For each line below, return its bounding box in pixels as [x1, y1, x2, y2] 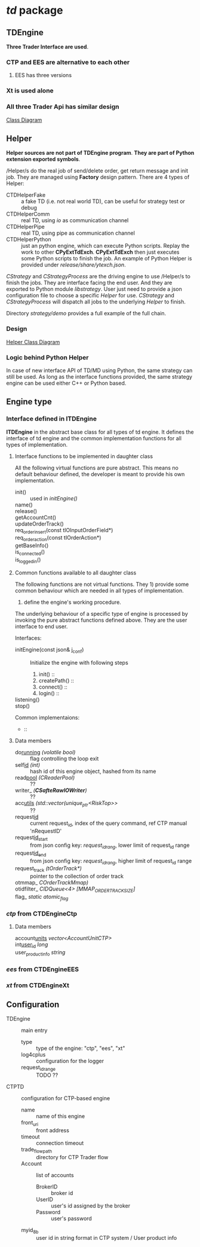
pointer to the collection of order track [29, 873, 124, 880]
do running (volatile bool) [14, 748, 76, 755]
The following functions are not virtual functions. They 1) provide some [14, 580, 189, 588]
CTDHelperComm [6, 210, 50, 218]
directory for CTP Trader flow [36, 1153, 109, 1160]
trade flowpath [21, 1145, 53, 1154]
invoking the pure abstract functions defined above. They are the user [14, 616, 187, 623]
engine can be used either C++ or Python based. [6, 379, 127, 386]
